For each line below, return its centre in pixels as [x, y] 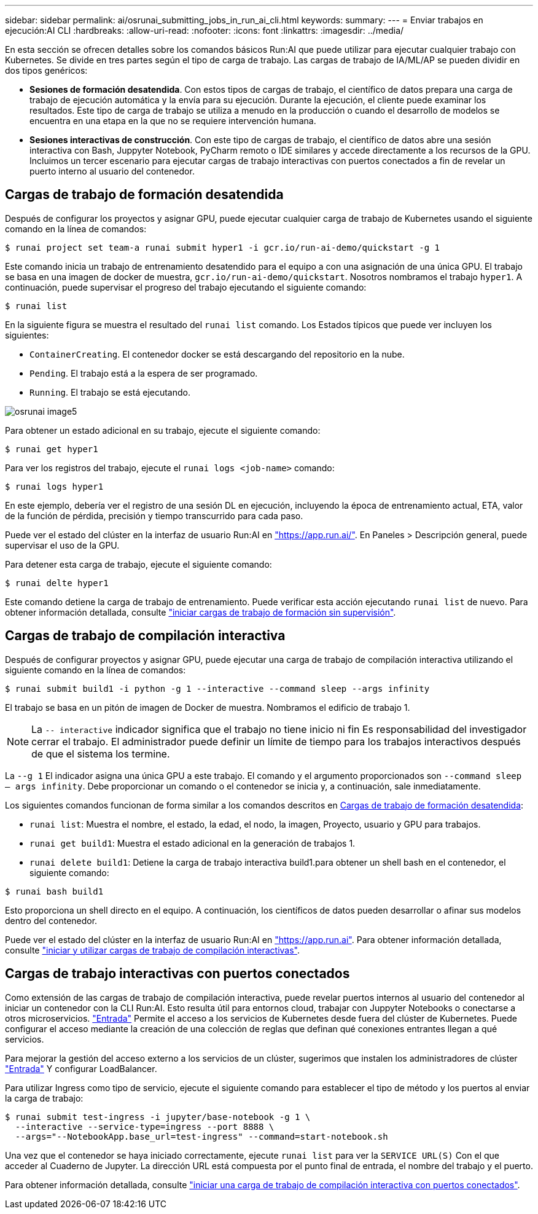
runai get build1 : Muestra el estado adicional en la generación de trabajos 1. [193, 843]
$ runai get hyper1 [52, 449]
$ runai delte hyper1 [57, 583]
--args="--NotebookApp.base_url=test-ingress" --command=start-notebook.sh [201, 1136]
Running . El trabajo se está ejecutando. [110, 392]
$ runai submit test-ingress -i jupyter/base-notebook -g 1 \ [158, 1117]
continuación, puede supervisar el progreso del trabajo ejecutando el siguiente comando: [186, 287]
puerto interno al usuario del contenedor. [112, 171]
